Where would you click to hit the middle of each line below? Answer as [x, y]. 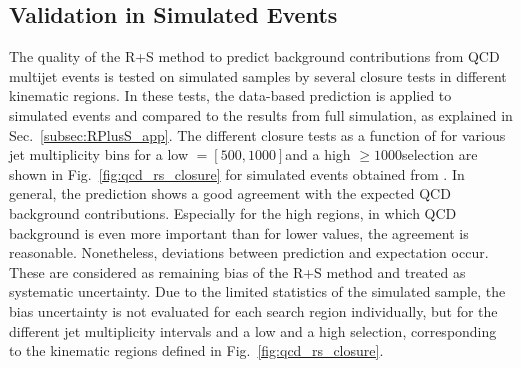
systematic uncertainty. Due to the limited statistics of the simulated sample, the [257, 291]
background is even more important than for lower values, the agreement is [239, 232]
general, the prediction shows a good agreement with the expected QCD [230, 193]
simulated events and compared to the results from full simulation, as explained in [261, 114]
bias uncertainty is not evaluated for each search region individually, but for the [253, 310]
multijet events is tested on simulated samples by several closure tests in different [258, 75]
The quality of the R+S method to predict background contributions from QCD [254, 56]
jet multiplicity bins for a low [99, 154]
